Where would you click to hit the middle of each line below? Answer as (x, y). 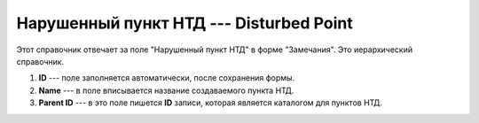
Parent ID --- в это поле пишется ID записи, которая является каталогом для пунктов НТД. (211, 103)
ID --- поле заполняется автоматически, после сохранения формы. (167, 78)
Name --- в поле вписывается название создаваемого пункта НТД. (166, 90)
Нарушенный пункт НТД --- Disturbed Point (185, 23)
